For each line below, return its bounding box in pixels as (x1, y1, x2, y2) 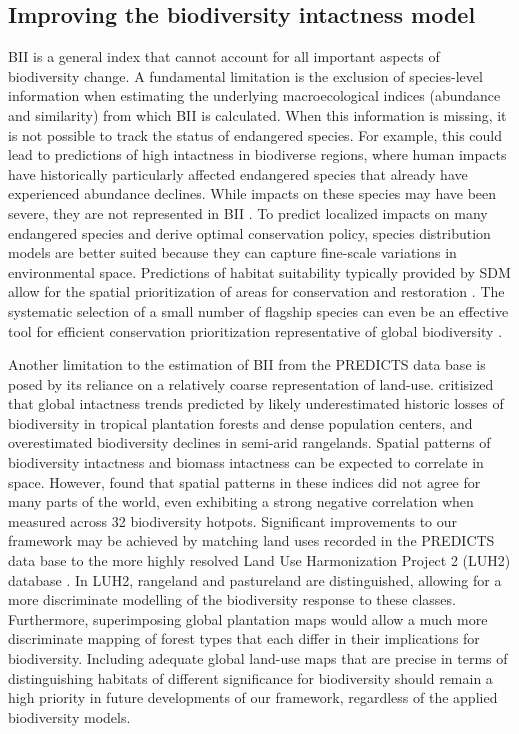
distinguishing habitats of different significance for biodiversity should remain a (8, 667, 493, 688)
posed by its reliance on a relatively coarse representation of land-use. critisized (8, 373, 494, 394)
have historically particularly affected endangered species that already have (8, 163, 468, 184)
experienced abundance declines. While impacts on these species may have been (8, 183, 497, 204)
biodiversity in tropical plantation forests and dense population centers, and (8, 412, 473, 433)
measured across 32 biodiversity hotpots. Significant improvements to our (8, 510, 458, 531)
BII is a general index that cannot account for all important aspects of (8, 46, 440, 67)
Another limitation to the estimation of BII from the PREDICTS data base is (8, 354, 486, 375)
